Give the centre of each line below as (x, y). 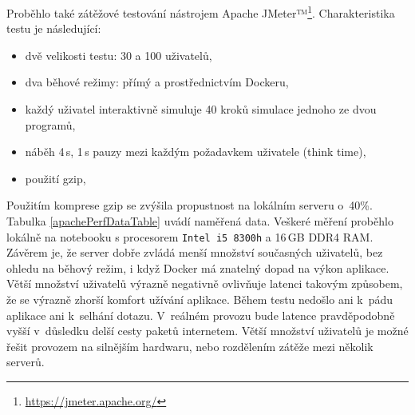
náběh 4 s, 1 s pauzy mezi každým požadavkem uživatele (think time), (196, 152)
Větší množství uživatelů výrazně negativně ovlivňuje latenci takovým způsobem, (205, 283)
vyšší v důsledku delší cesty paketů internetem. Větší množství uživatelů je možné (207, 331)
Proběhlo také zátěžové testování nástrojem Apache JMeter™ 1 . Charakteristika (201, 12)
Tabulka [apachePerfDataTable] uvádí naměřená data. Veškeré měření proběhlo (200, 221)
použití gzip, (55, 178)
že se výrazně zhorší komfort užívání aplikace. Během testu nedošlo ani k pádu (200, 299)
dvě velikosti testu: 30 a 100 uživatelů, (119, 55)
